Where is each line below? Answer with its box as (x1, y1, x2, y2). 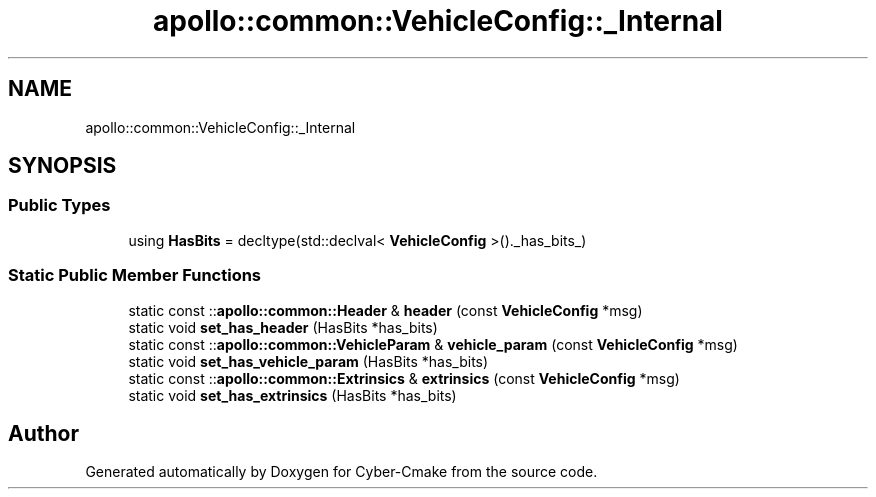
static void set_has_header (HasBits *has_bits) (128, 318, 438, 336)
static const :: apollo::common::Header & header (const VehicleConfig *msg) (128, 301, 643, 319)
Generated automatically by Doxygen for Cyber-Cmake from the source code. (85, 463, 598, 481)
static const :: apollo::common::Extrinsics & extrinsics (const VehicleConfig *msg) (128, 369, 680, 387)
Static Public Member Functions (8, 265, 262, 286)
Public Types (8, 195, 111, 216)
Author (8, 420, 79, 446)
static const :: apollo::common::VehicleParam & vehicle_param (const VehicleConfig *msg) (128, 335, 738, 353)
